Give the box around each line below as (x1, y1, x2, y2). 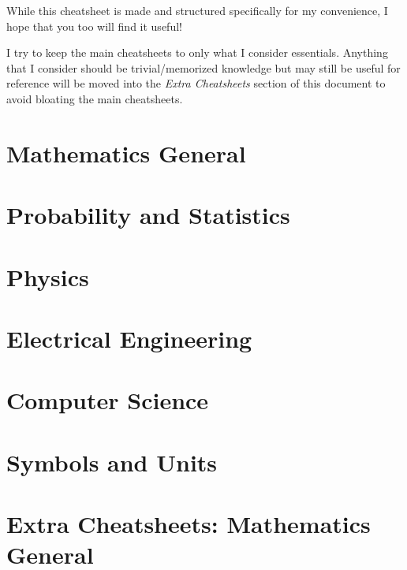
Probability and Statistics (6, 199, 290, 231)
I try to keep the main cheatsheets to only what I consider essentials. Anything (6, 44, 388, 61)
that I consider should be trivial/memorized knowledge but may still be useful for (6, 59, 401, 76)
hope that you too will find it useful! (6, 17, 182, 34)
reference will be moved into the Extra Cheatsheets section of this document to (6, 75, 386, 91)
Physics (6, 260, 89, 292)
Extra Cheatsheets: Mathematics (6, 508, 371, 539)
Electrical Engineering (6, 322, 252, 354)
